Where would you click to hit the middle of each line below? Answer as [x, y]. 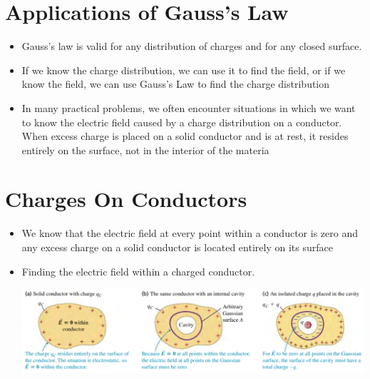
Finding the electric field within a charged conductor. [138, 271]
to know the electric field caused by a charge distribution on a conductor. [182, 122]
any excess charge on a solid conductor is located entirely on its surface [177, 247]
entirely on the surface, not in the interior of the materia [145, 150]
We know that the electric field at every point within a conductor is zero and [190, 233]
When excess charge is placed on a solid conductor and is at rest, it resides [185, 136]
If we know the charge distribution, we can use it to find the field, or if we [184, 70]
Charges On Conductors [126, 199]
